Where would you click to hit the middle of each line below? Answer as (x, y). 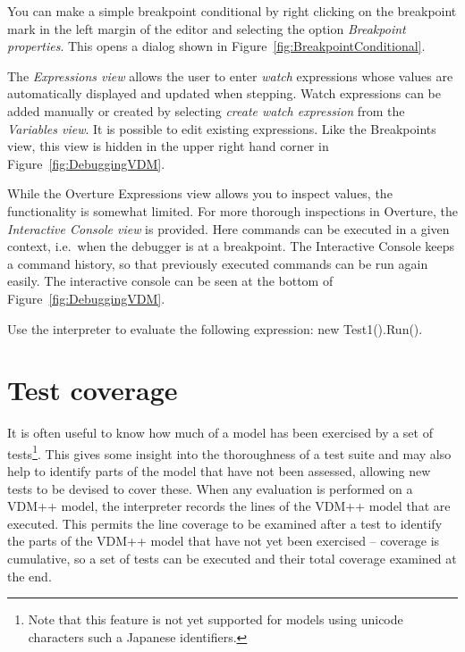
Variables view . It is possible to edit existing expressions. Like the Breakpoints (222, 128)
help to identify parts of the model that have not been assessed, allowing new (219, 471)
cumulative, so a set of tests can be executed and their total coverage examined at (232, 559)
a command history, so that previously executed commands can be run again (218, 263)
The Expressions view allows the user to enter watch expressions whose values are (230, 75)
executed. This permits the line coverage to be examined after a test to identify (225, 523)
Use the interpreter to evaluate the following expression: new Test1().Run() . (215, 328)
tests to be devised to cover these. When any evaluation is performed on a (210, 488)
